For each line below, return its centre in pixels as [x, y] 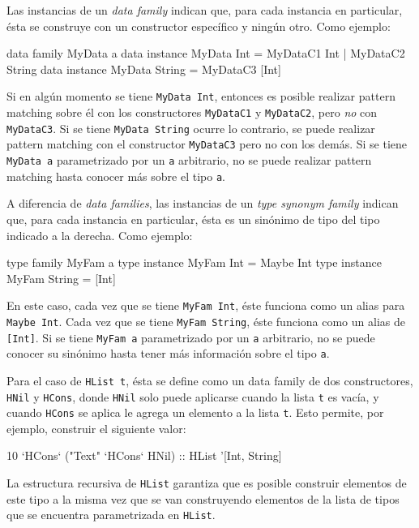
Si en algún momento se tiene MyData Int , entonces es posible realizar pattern [201, 96]
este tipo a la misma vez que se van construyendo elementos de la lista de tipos [203, 498]
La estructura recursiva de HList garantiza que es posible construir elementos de [207, 483]
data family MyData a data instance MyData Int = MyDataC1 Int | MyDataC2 [206, 53]
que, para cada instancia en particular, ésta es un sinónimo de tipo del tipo [193, 219]
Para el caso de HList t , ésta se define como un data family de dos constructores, [210, 380]
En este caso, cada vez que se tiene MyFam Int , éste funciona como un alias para [206, 305]
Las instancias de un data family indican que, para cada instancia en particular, [205, 10]
